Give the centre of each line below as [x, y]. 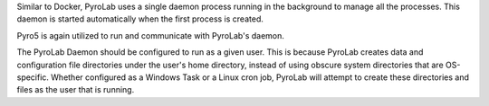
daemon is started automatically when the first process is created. [140, 19]
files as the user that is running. [76, 90]
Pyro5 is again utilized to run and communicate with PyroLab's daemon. [151, 35]
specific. [33, 77]
